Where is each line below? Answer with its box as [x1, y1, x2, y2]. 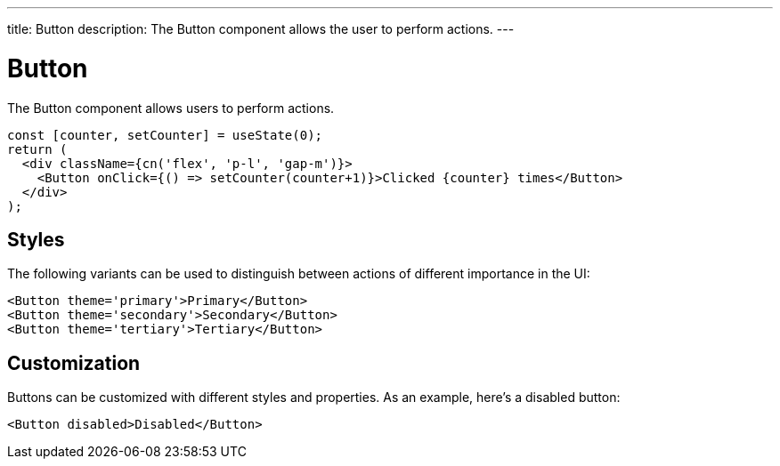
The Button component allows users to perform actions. [7, 100, 335, 116]
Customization [7, 351, 141, 374]
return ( [7, 141, 68, 157]
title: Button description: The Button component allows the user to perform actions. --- [7, 21, 515, 36]
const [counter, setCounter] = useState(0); [7, 127, 323, 142]
